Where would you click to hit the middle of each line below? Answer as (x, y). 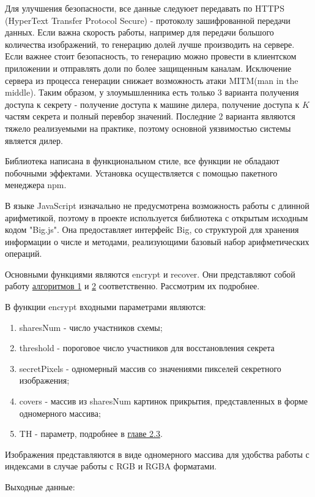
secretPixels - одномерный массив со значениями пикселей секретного (150, 368)
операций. (24, 253)
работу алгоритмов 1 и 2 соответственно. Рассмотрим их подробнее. (132, 286)
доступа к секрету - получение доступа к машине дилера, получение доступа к (152, 104)
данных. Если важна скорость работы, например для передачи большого (139, 32)
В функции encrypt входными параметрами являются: (106, 307)
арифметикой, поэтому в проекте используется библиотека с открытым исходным (157, 217)
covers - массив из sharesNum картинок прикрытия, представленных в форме (164, 401)
